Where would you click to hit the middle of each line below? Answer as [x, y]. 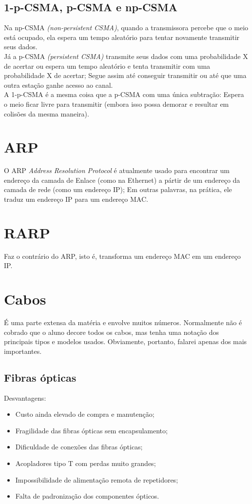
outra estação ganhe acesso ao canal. [58, 85]
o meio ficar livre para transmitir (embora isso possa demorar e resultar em [116, 104]
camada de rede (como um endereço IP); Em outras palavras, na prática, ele [118, 189]
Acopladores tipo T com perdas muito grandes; [86, 463]
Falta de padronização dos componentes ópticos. [87, 496]
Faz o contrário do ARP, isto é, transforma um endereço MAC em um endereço [122, 256]
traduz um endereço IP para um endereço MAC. [76, 199]
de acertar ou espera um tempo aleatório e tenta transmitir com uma [107, 66]
